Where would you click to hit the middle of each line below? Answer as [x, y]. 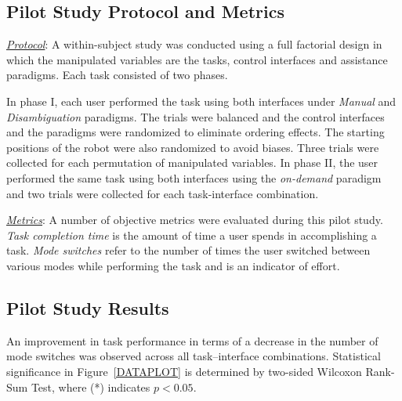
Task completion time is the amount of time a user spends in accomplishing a [192, 235]
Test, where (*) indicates [91, 387]
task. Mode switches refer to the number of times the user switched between [188, 250]
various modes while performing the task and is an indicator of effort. [173, 265]
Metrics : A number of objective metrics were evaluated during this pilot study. [195, 220]
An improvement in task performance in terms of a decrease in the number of [192, 340]
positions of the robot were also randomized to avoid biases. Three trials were [193, 147]
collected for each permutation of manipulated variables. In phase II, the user [192, 163]
